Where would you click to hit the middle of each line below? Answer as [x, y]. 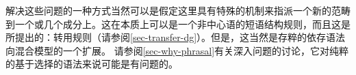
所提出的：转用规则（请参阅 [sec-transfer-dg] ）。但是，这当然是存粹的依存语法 [176, 37]
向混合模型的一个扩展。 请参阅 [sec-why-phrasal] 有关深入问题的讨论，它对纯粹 [177, 50]
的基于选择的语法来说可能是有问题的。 [92, 64]
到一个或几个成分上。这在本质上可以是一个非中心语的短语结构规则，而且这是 [178, 24]
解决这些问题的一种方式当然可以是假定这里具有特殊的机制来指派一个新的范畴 [178, 10]
